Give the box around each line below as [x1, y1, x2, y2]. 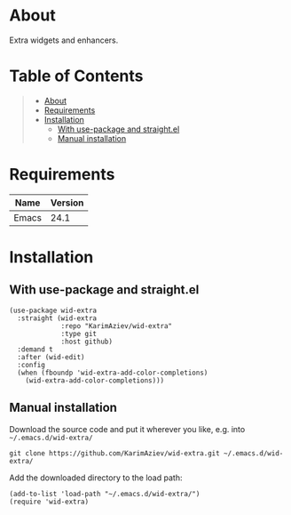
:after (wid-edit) [17, 352, 86, 361]
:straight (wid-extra [17, 313, 98, 323]
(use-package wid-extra [9, 306, 98, 315]
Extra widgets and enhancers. [9, 35, 119, 45]
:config [17, 360, 46, 369]
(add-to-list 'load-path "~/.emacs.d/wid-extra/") [9, 489, 201, 498]
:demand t [17, 344, 53, 354]
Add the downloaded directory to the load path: [9, 472, 183, 483]
